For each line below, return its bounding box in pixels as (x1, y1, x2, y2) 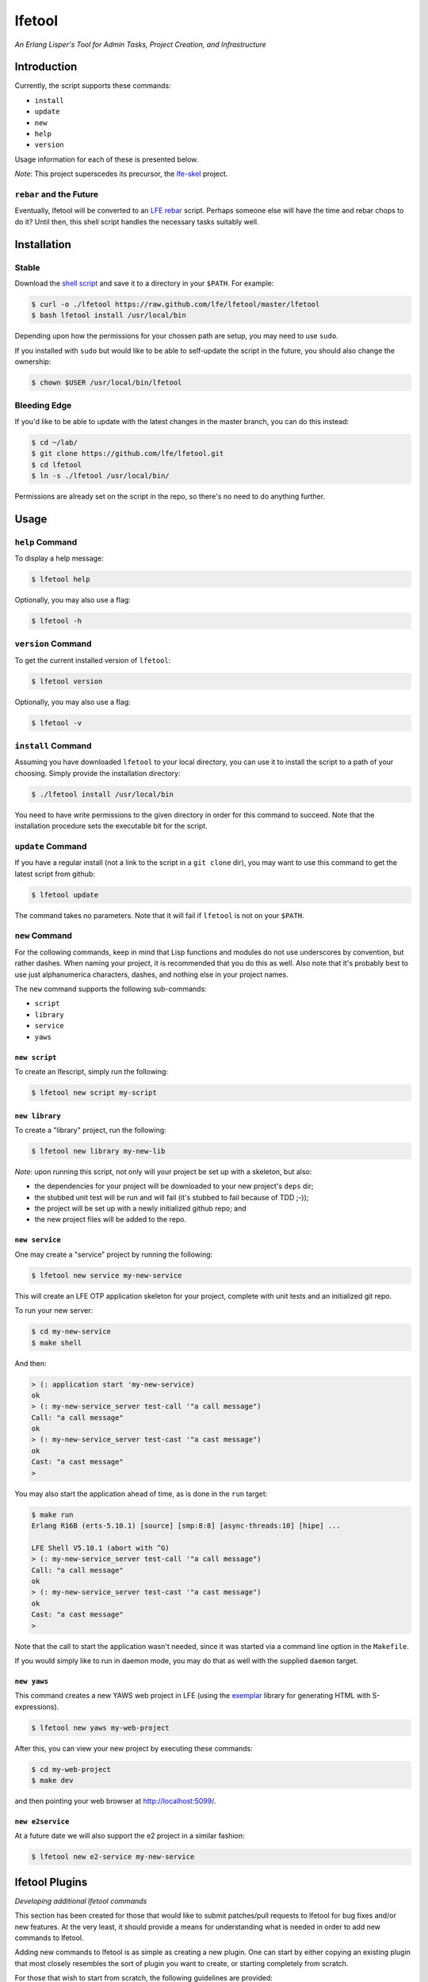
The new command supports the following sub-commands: (14, 984, 208, 993)
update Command (14, 840, 87, 851)
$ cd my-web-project (31, 1765, 111, 1773)
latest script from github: (14, 869, 95, 878)
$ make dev (31, 1776, 74, 1785)
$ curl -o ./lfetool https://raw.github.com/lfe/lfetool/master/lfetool (31, 300, 320, 308)
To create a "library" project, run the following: (14, 1125, 166, 1134)
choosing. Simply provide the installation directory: (14, 768, 181, 778)
